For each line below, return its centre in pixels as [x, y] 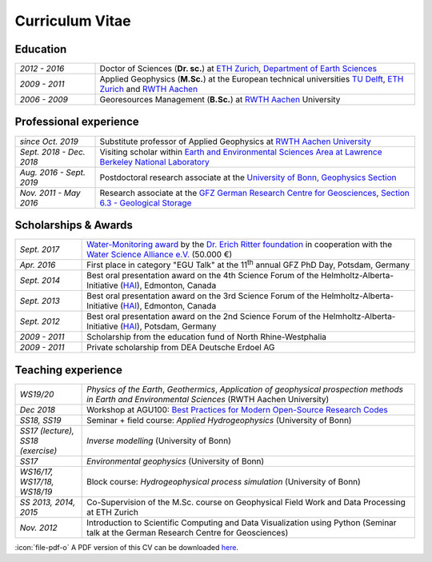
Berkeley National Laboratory [154, 161]
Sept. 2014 [40, 281]
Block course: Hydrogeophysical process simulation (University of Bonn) [224, 481]
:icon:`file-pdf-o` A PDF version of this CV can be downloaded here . [127, 547]
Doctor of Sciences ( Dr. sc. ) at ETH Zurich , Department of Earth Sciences [238, 69]
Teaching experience [69, 370]
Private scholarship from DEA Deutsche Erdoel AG [181, 348]
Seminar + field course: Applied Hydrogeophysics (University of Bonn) [219, 420]
